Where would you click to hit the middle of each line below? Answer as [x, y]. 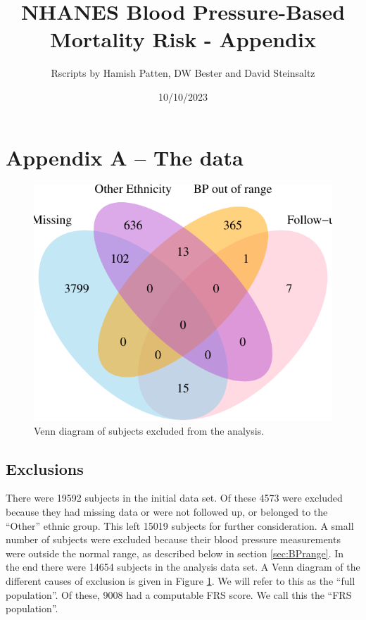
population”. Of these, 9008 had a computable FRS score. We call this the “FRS [179, 594]
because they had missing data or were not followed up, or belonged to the [167, 512]
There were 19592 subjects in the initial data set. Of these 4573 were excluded [174, 498]
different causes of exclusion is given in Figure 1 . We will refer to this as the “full [181, 581]
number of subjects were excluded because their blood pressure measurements [173, 539]
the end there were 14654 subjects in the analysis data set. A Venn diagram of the [183, 567]
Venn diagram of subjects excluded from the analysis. [149, 430]
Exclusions [45, 468]
